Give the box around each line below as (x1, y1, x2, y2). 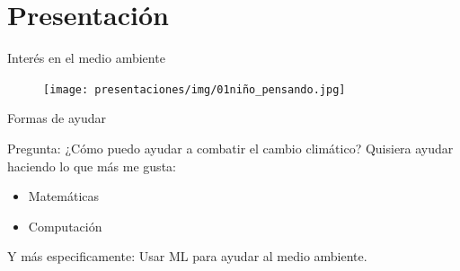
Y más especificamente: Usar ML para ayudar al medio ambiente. (7, 247, 367, 266)
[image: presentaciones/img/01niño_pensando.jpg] (43, 83, 346, 96)
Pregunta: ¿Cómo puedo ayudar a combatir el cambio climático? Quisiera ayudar (7, 138, 454, 157)
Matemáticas (28, 187, 100, 205)
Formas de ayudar (7, 109, 107, 127)
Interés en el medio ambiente (7, 48, 165, 67)
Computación (28, 216, 102, 235)
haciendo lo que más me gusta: (7, 156, 176, 175)
